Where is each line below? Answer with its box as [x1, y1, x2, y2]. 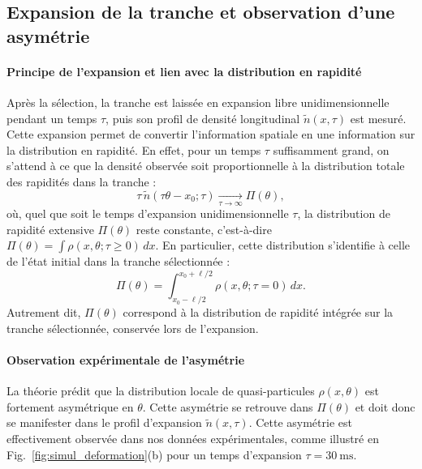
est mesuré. [350, 109, 407, 126]
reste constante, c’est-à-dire [136, 220, 272, 237]
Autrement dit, [6, 304, 81, 321]
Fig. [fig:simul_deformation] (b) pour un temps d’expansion [6, 446, 302, 463]
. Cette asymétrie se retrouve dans [142, 398, 313, 415]
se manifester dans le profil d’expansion [6, 414, 202, 431]
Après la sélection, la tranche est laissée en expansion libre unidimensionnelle [6, 93, 390, 110]
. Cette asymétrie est [248, 414, 352, 431]
